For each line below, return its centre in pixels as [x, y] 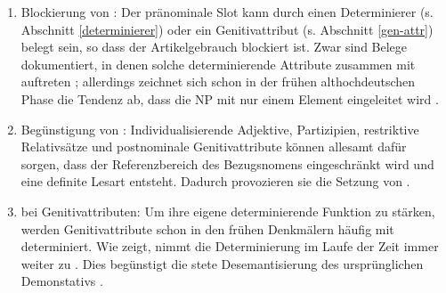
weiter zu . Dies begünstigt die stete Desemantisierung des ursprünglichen [222, 263]
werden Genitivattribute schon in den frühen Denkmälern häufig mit [207, 228]
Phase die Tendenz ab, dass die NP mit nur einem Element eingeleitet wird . [230, 98]
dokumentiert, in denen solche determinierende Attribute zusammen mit [218, 64]
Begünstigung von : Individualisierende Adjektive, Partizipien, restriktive [220, 129]
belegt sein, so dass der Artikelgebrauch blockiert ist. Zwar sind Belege [214, 47]
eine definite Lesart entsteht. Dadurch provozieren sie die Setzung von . [215, 181]
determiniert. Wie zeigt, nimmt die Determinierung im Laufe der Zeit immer [230, 246]
